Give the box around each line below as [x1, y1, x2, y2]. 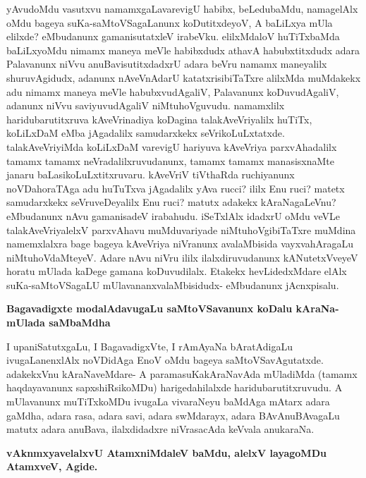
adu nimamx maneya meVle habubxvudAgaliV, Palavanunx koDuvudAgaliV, [6, 84, 339, 99]
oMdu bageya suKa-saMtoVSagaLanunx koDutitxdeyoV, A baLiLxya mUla [6, 15, 333, 30]
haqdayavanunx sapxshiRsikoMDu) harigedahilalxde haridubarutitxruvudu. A [6, 380, 343, 395]
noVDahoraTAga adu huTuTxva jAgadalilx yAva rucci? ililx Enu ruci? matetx [6, 180, 345, 195]
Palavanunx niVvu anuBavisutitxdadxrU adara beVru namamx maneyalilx [6, 56, 327, 71]
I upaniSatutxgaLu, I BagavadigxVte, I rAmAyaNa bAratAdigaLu [6, 338, 293, 353]
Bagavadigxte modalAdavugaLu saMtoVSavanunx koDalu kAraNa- [6, 301, 339, 316]
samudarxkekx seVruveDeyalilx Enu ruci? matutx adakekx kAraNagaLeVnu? [6, 195, 336, 209]
